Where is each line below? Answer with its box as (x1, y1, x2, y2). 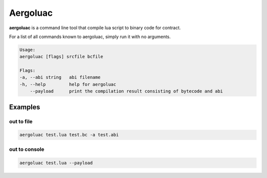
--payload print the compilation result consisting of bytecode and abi (30, 89, 223, 94)
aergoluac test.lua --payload (19, 160, 93, 166)
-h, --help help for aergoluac (19, 82, 116, 87)
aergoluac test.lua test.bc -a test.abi (19, 132, 119, 138)
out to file (9, 118, 33, 125)
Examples (9, 103, 41, 111)
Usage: (19, 47, 36, 52)
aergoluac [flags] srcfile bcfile (19, 54, 103, 59)
